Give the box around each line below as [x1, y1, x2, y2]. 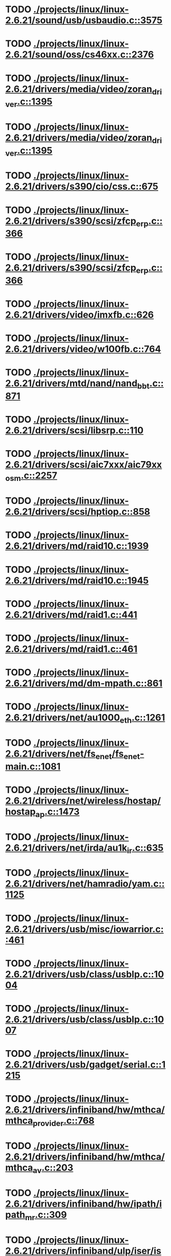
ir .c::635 [127, 842, 164, 855]
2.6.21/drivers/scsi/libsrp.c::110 [5, 425, 144, 436]
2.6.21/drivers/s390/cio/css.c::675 [5, 181, 158, 193]
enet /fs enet [95, 748, 140, 761]
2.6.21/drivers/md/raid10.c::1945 [5, 575, 149, 586]
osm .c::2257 [5, 470, 58, 483]
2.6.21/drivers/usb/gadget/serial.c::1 [5, 1059, 166, 1071]
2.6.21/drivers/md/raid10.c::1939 [5, 540, 149, 552]
